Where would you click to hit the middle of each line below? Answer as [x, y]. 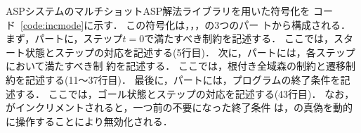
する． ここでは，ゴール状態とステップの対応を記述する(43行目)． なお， [185, 93]
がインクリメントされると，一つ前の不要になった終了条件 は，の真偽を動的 [179, 107]
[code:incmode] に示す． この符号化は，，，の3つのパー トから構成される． [185, 24]
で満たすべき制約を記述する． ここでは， [239, 38]
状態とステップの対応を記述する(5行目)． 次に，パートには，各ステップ [190, 52]
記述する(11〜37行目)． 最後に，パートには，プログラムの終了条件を [183, 79]
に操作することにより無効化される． [89, 121]
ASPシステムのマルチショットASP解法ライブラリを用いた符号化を [158, 11]
